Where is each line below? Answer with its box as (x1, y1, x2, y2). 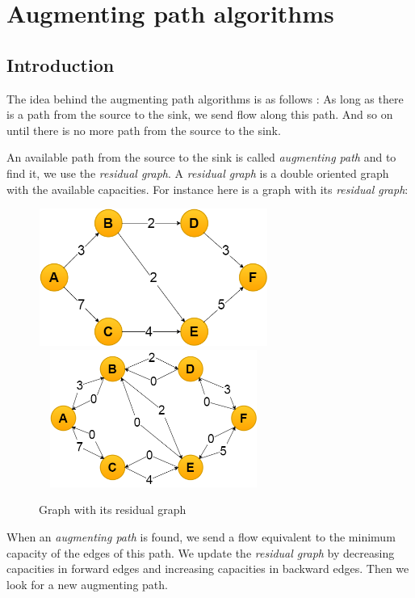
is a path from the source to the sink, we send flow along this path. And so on (6, 106, 393, 123)
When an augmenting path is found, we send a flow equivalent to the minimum (6, 529, 396, 545)
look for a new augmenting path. (6, 575, 168, 592)
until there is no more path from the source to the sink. (6, 121, 281, 138)
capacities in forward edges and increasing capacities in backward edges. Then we (6, 560, 409, 577)
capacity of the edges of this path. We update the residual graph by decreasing (6, 544, 395, 561)
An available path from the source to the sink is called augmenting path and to (6, 149, 396, 166)
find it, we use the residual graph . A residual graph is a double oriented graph (6, 164, 389, 181)
